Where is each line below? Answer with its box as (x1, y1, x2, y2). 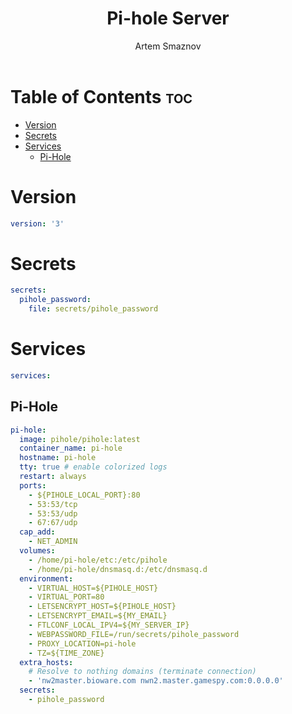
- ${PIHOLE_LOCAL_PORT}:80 (28, 490, 141, 500)
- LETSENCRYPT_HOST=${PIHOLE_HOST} (28, 602, 177, 612)
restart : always (19, 472, 87, 482)
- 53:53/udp (28, 508, 78, 519)
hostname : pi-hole (19, 453, 97, 463)
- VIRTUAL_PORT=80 (28, 592, 105, 602)
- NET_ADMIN (28, 537, 78, 547)
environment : (19, 573, 74, 584)
